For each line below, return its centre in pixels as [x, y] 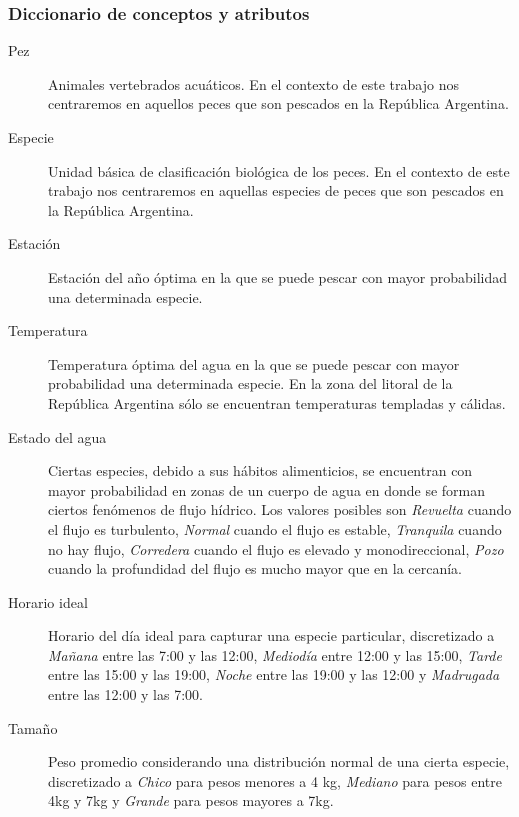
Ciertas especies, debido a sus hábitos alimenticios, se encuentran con [260, 470]
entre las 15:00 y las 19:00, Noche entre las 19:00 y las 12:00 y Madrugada [274, 674]
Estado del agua [57, 436]
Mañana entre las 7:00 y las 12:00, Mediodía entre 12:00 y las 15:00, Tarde [275, 654]
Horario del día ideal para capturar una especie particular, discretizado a [271, 635]
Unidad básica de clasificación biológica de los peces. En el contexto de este [279, 170]
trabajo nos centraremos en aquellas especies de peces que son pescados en [276, 190]
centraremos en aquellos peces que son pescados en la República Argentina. [278, 103]
